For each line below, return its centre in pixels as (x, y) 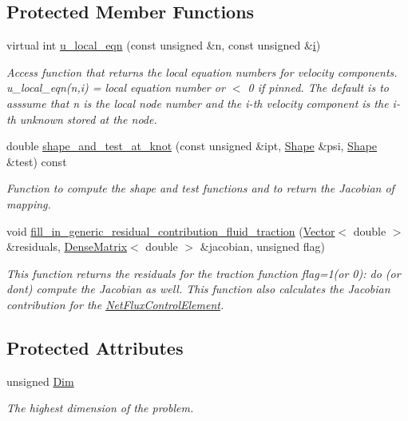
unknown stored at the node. (88, 119)
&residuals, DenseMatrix (67, 246)
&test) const (37, 161)
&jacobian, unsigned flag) (262, 246)
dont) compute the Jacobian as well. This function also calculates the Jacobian (198, 289)
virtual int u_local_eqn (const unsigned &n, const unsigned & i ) (164, 45)
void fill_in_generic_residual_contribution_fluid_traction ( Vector (171, 230)
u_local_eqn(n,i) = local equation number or (116, 87)
